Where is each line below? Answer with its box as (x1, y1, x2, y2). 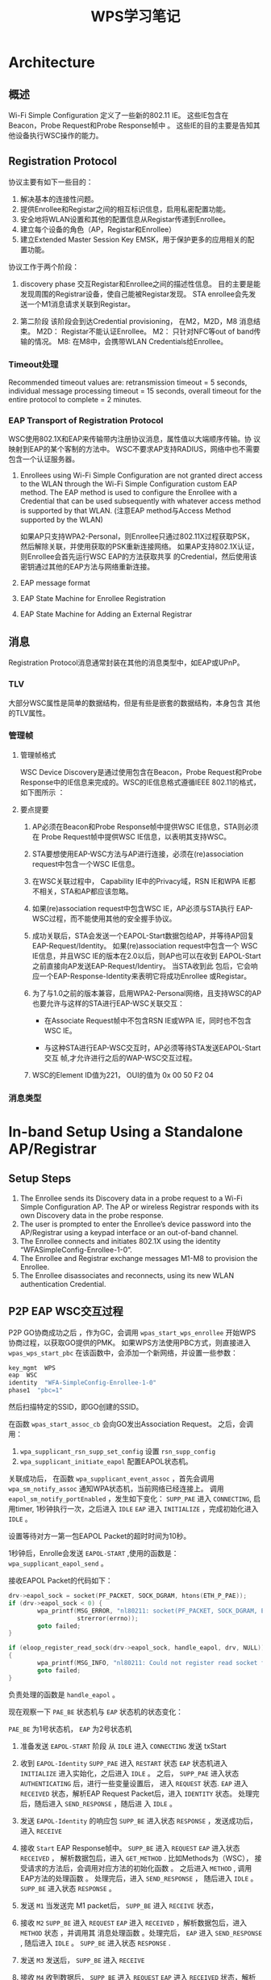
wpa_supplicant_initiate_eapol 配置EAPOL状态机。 (19, 1457, 193, 1466)
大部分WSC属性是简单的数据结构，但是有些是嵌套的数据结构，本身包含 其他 (8, 698, 261, 708)
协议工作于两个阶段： (8, 262, 79, 271)
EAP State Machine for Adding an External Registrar (19, 609, 192, 619)
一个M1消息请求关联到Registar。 (27, 299, 135, 309)
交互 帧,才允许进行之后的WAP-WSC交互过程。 (44, 1053, 198, 1062)
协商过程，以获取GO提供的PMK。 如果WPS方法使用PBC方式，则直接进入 (8, 1338, 252, 1347)
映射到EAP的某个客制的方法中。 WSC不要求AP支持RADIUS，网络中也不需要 (8, 444, 261, 454)
